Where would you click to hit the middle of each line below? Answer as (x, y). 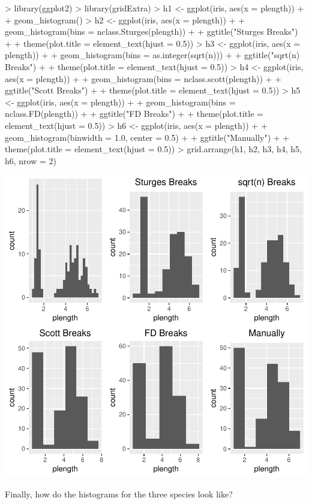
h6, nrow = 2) (31, 160)
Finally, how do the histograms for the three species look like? (119, 494)
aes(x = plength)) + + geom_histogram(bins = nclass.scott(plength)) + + (143, 78)
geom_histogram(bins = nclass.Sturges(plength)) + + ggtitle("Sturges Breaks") (151, 31)
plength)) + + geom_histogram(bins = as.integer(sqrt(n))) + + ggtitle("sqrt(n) (152, 55)
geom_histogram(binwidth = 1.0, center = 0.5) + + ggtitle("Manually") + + (147, 137)
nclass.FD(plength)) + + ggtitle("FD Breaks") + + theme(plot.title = (134, 114)
